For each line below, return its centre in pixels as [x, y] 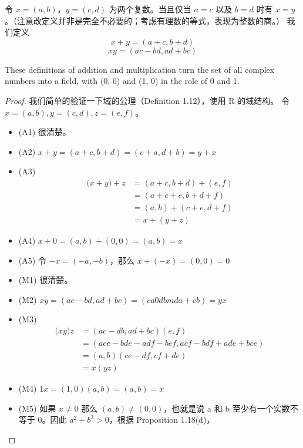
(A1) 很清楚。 [45, 132]
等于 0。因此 [43, 420]
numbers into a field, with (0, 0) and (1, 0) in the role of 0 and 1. [122, 81]
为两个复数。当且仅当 [150, 9]
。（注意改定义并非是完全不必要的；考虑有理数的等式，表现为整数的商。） [144, 20]
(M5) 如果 [37, 408]
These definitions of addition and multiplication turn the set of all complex [140, 69]
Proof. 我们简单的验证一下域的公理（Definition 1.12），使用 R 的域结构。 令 [147, 100]
